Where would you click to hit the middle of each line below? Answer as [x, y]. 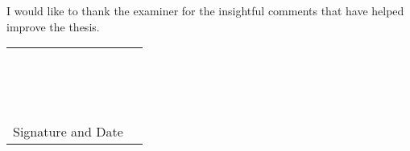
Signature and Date [68, 132]
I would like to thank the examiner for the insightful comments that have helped [205, 10]
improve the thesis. [53, 26]
